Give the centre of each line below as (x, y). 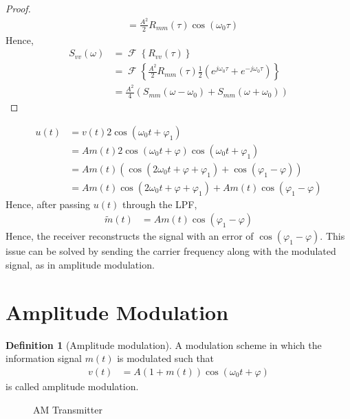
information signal (44, 358)
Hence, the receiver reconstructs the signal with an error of (130, 236)
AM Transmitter (68, 409)
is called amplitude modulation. (72, 386)
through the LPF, (160, 204)
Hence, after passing (48, 204)
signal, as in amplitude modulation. (80, 265)
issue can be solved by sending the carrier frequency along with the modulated (171, 251)
